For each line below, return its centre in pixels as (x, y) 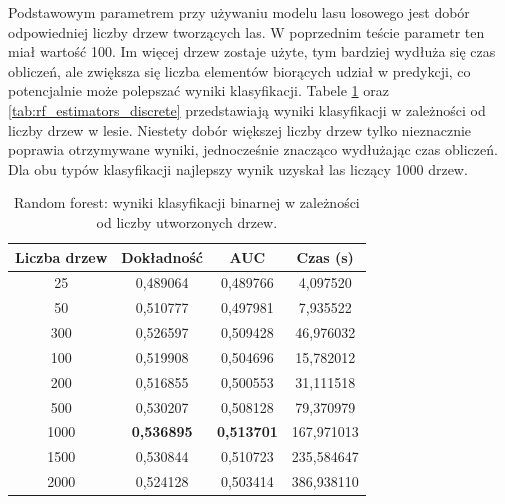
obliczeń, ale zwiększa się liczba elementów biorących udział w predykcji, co (239, 70)
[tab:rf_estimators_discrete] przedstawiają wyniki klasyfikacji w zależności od (247, 109)
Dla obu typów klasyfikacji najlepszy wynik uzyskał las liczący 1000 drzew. (238, 168)
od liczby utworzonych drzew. (187, 221)
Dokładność (162, 256)
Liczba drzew (61, 256)
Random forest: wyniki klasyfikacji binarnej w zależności (186, 202)
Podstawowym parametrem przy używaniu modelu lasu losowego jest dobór (239, 12)
